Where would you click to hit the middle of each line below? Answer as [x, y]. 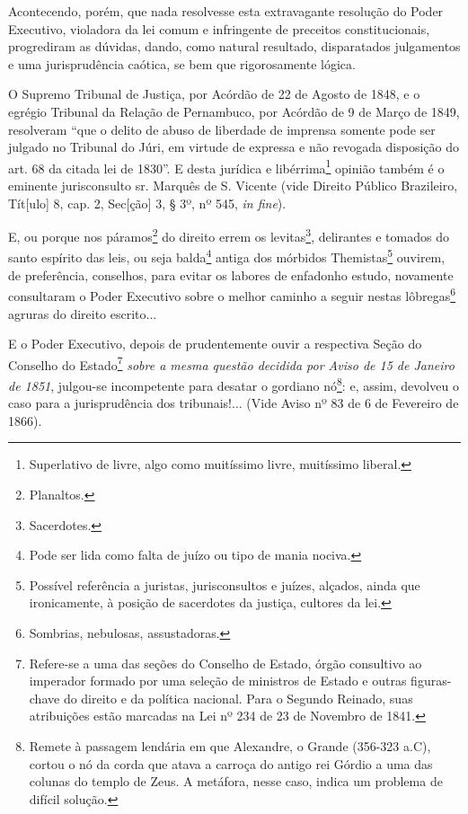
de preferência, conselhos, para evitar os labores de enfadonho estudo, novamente [231, 274]
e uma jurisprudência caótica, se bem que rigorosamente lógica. [182, 63]
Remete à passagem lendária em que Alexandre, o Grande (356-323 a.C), [230, 745]
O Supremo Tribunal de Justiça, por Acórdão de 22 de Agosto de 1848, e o [214, 94]
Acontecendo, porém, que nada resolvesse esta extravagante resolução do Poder [226, 11]
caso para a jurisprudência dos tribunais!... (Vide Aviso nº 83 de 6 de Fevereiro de [234, 403]
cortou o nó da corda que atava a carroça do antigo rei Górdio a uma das [231, 763]
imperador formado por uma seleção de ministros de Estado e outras [218, 681]
